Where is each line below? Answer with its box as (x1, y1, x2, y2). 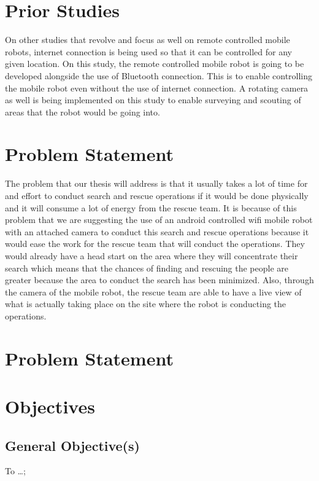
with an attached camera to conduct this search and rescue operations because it (5, 225, 309, 238)
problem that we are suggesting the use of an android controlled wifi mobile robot (5, 213, 313, 226)
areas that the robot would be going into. (5, 105, 160, 118)
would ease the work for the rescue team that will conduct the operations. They (5, 237, 305, 250)
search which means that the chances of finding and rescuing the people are (5, 261, 289, 274)
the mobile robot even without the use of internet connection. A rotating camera (5, 81, 309, 94)
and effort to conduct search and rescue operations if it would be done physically (5, 189, 309, 201)
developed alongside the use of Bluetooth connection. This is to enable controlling (5, 69, 313, 82)
